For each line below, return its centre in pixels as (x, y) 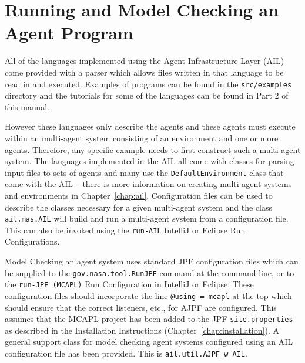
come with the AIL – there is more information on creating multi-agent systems (148, 184)
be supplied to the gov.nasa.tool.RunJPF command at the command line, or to (150, 272)
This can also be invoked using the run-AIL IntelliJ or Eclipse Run (125, 230)
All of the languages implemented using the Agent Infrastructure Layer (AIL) (145, 61)
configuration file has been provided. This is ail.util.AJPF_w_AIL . (126, 353)
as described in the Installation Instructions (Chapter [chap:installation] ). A (142, 330)
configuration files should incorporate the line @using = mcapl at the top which (148, 295)
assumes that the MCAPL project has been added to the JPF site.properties (149, 319)
